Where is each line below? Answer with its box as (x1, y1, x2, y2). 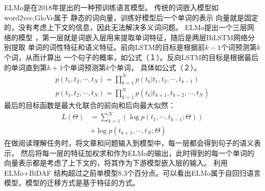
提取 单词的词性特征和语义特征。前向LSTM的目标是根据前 (11, 42, 205, 52)
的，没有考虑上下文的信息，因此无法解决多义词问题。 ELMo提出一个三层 (4, 22, 247, 33)
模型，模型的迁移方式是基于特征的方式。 (4, 177, 140, 188)
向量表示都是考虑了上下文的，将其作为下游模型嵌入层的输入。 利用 (4, 157, 228, 168)
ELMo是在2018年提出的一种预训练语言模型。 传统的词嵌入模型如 (4, 2, 219, 12)
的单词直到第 (4, 62, 47, 72)
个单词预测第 (63, 62, 106, 72)
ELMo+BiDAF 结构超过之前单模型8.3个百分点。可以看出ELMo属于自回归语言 (4, 167, 261, 178)
